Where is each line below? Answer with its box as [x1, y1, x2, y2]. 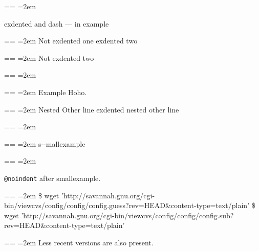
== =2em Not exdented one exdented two [4, 35, 138, 46]
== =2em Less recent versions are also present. [4, 237, 154, 247]
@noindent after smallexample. [4, 172, 101, 183]
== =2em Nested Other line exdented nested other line [4, 104, 179, 115]
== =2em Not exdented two [4, 52, 94, 63]
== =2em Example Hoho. [4, 86, 87, 97]
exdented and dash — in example [4, 18, 109, 29]
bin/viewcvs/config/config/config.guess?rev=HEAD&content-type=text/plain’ [4, 200, 250, 211]
